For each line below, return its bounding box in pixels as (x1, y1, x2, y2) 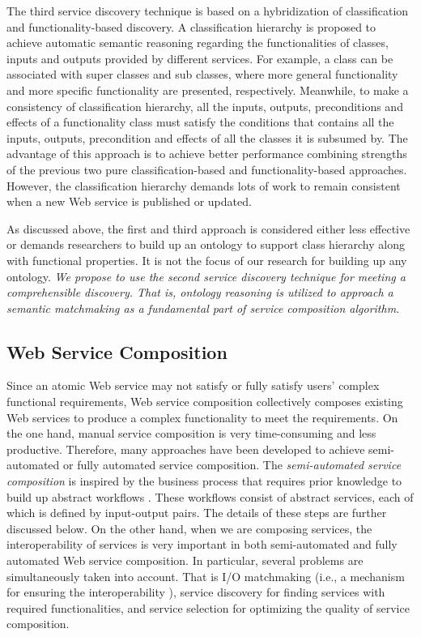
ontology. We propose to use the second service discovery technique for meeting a (6, 267, 406, 284)
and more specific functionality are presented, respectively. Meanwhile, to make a (6, 81, 409, 98)
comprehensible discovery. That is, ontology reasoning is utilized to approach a (6, 284, 393, 301)
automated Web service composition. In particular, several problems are (6, 552, 364, 569)
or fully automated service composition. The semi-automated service (62, 456, 402, 473)
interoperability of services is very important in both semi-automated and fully (6, 536, 398, 553)
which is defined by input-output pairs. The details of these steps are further (6, 504, 387, 521)
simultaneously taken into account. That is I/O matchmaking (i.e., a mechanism (6, 567, 405, 584)
